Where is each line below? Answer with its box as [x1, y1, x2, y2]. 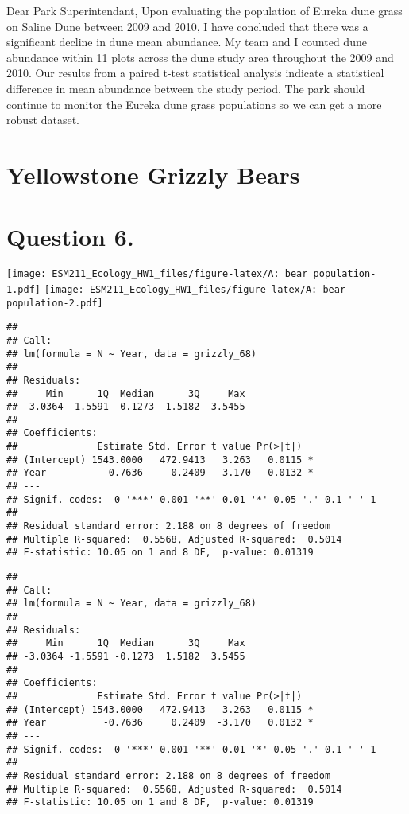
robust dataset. [6, 111, 79, 128]
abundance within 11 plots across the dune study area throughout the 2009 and [6, 49, 394, 65]
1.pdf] [6, 283, 41, 295]
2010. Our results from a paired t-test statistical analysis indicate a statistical [6, 64, 384, 81]
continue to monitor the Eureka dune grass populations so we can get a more [6, 95, 382, 112]
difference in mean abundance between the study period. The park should [6, 80, 365, 96]
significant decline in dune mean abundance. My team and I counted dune [6, 33, 367, 50]
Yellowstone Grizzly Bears [6, 158, 300, 190]
